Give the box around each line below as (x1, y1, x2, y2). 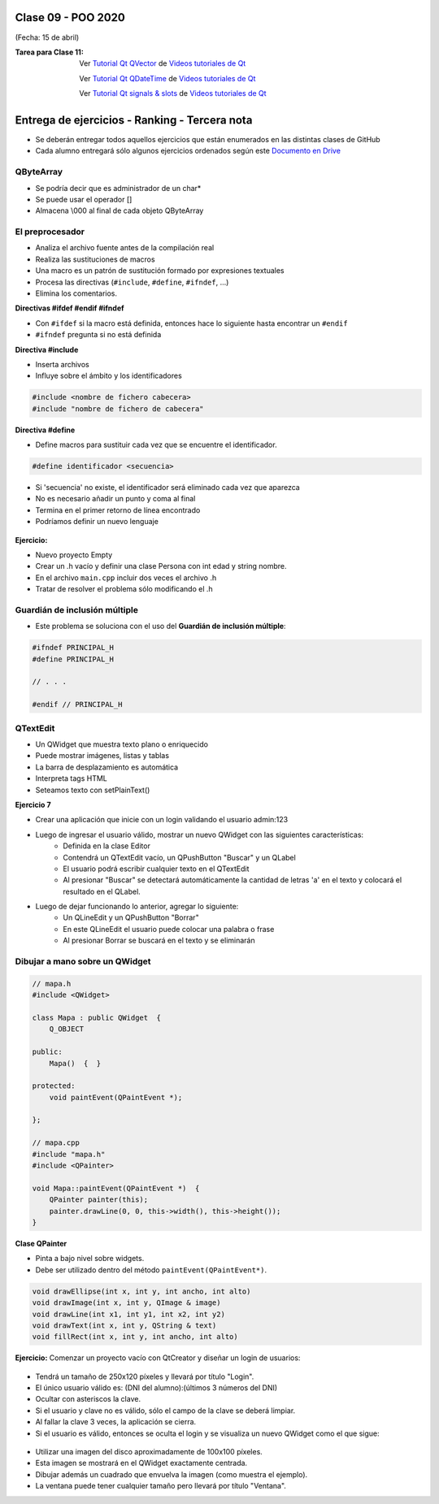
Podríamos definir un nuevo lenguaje (35, 517, 159, 527)
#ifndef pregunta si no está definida (35, 330, 162, 340)
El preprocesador (15, 226, 85, 237)
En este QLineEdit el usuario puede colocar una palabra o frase (63, 924, 275, 934)
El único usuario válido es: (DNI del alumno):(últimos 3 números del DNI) (35, 1383, 278, 1393)
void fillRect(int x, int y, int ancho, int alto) (32, 1333, 239, 1341)
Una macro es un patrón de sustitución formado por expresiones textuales (35, 266, 285, 275)
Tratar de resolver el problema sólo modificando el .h (35, 584, 213, 594)
